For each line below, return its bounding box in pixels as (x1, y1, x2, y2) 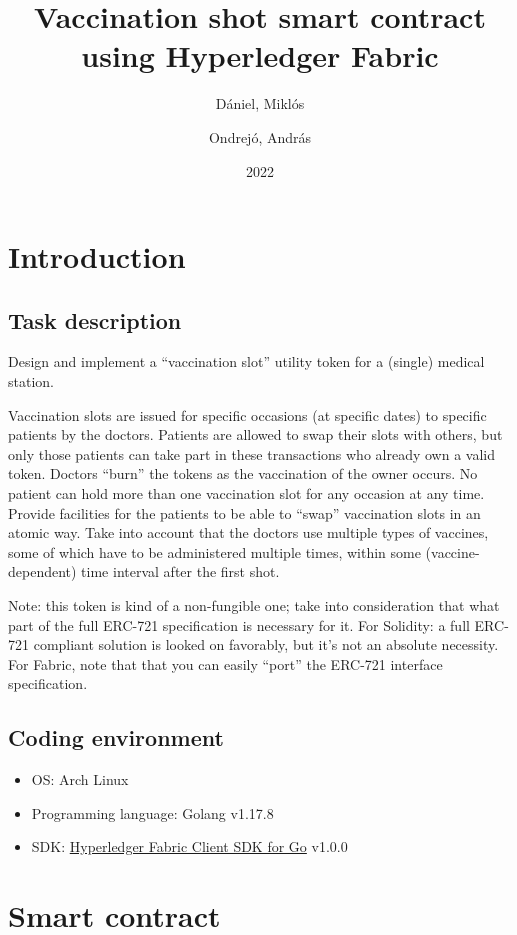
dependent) (8, 561, 77, 582)
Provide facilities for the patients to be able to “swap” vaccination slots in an (8, 502, 481, 523)
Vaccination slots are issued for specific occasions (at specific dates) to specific (8, 404, 487, 425)
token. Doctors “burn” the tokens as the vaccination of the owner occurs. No (8, 463, 478, 484)
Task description (8, 304, 182, 335)
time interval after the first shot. (81, 561, 280, 582)
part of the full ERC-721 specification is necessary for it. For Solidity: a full (8, 614, 470, 635)
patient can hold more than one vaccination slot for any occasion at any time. (8, 483, 485, 504)
